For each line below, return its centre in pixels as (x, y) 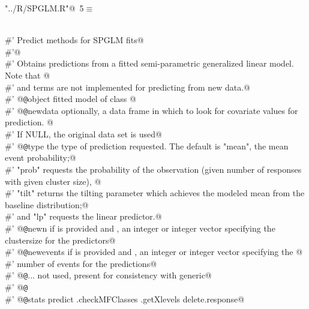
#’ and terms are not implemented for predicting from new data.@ (127, 87)
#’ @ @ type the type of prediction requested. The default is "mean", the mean (147, 145)
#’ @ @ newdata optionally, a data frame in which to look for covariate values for (151, 110)
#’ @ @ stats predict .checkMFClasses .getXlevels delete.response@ (125, 298)
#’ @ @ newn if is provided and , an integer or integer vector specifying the (140, 228)
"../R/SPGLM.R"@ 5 (44, 8)
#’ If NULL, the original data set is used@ (83, 134)
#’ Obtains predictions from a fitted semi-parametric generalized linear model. (149, 63)
